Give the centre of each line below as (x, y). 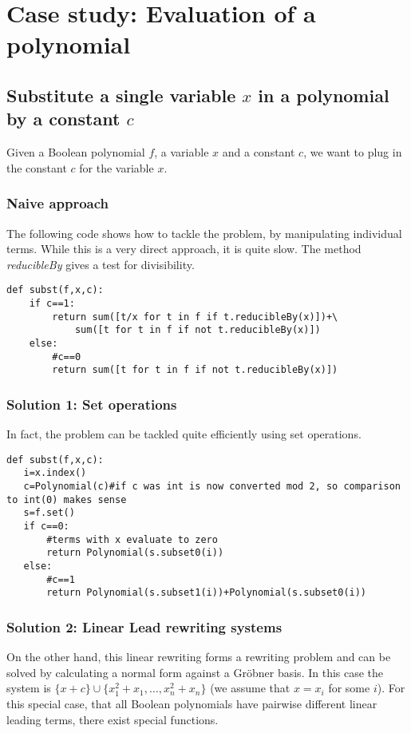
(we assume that (250, 688)
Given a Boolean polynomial (76, 152)
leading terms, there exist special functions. (113, 719)
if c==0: (46, 527)
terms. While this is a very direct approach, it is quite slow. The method (184, 249)
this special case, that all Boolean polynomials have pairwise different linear (192, 703)
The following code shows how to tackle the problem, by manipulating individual (204, 233)
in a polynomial (324, 95)
